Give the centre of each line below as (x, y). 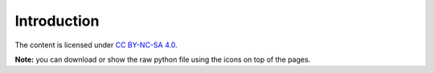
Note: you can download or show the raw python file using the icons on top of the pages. (163, 59)
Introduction (57, 21)
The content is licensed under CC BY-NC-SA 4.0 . (96, 45)
